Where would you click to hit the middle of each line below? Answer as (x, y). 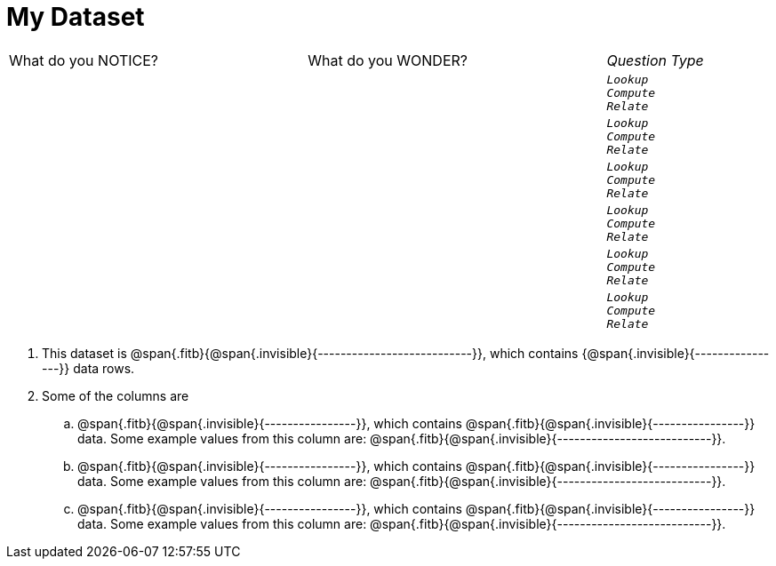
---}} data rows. (88, 368)
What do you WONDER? (388, 60)
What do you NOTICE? (84, 60)
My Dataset (76, 17)
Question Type (655, 60)
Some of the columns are (116, 395)
